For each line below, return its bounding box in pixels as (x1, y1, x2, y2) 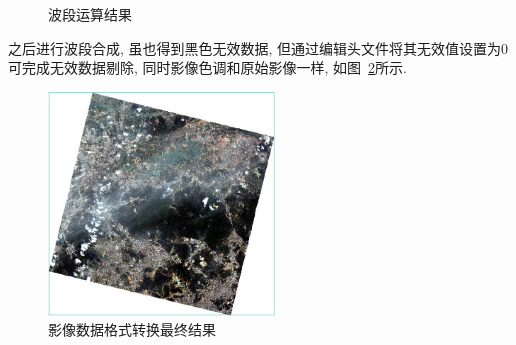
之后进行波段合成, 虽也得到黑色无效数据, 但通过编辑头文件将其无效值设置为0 (8, 37, 509, 58)
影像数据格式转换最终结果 (48, 319, 216, 340)
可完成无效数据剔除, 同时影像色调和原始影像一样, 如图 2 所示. (8, 57, 408, 78)
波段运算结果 (48, 4, 132, 24)
